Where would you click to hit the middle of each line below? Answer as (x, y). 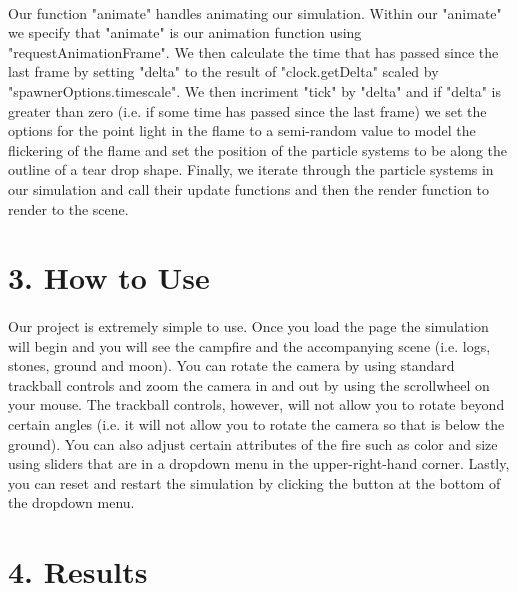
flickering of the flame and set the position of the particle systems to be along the (257, 149)
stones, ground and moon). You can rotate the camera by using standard (231, 365)
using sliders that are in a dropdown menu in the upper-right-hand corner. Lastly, (259, 463)
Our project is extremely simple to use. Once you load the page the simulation (248, 326)
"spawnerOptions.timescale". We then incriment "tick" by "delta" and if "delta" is (254, 90)
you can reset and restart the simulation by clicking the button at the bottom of (254, 482)
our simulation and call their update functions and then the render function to (249, 188)
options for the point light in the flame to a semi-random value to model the (242, 130)
